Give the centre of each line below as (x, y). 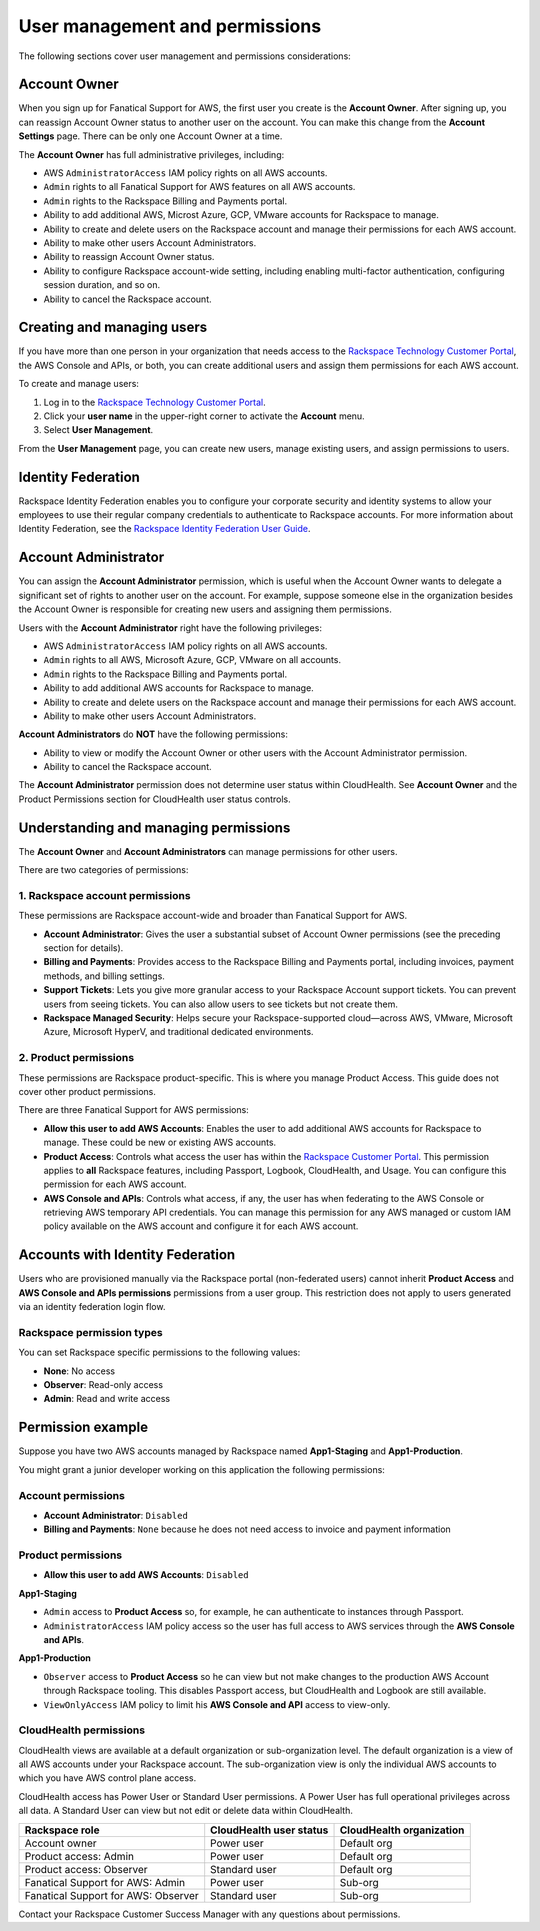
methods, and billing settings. (104, 976)
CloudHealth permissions (81, 1730)
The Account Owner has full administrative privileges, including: (151, 154)
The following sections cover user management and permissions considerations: (185, 56)
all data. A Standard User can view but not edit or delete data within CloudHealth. (186, 1811)
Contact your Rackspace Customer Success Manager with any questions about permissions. (209, 1914)
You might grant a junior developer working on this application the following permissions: (201, 1469)
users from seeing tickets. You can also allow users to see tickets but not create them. (221, 1004)
